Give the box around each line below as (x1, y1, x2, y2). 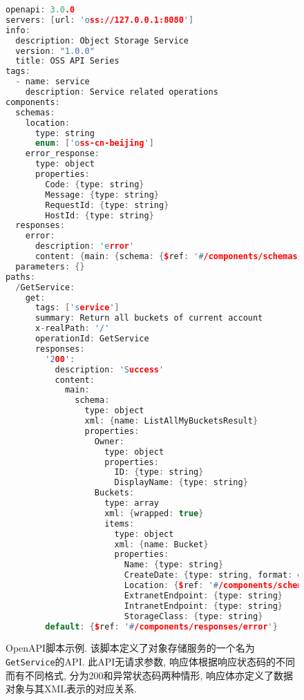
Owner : (94, 436, 124, 446)
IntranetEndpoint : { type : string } (124, 600, 283, 611)
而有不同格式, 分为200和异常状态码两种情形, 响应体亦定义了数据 (6, 668, 294, 682)
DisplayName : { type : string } (114, 477, 248, 488)
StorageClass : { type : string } (124, 611, 263, 621)
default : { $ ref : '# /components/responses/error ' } (45, 621, 278, 632)
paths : (6, 272, 35, 282)
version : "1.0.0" (15, 46, 95, 56)
